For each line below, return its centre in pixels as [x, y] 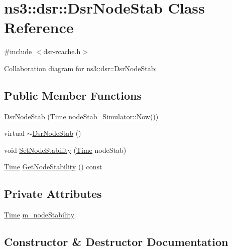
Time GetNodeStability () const [53, 167]
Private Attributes [53, 194]
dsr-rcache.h [62, 51]
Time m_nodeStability [39, 215]
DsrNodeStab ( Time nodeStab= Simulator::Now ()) [81, 116]
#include [18, 51]
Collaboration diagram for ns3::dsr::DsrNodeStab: [81, 68]
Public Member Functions [73, 95]
